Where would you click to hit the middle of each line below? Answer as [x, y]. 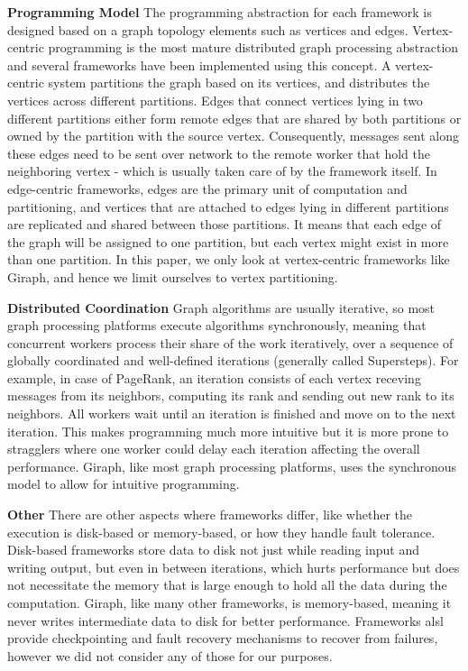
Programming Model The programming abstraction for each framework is [220, 12]
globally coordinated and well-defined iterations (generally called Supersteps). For [233, 360]
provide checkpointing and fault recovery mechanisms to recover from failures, [223, 638]
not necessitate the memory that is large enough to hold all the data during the [227, 585]
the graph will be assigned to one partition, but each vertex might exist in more [228, 241]
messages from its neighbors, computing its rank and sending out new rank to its [231, 395]
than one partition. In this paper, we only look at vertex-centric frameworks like [229, 259]
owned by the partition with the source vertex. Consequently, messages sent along [234, 136]
